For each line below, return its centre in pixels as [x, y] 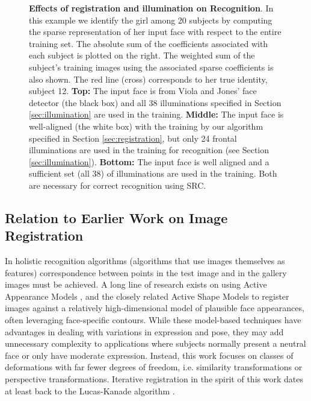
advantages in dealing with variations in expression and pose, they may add [144, 331]
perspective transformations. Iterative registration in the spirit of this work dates [154, 379]
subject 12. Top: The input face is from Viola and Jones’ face [143, 91]
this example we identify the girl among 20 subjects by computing [151, 20]
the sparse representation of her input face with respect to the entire [155, 32]
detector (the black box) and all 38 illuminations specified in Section [155, 102]
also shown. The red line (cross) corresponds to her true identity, [148, 79]
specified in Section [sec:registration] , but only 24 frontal [133, 138]
